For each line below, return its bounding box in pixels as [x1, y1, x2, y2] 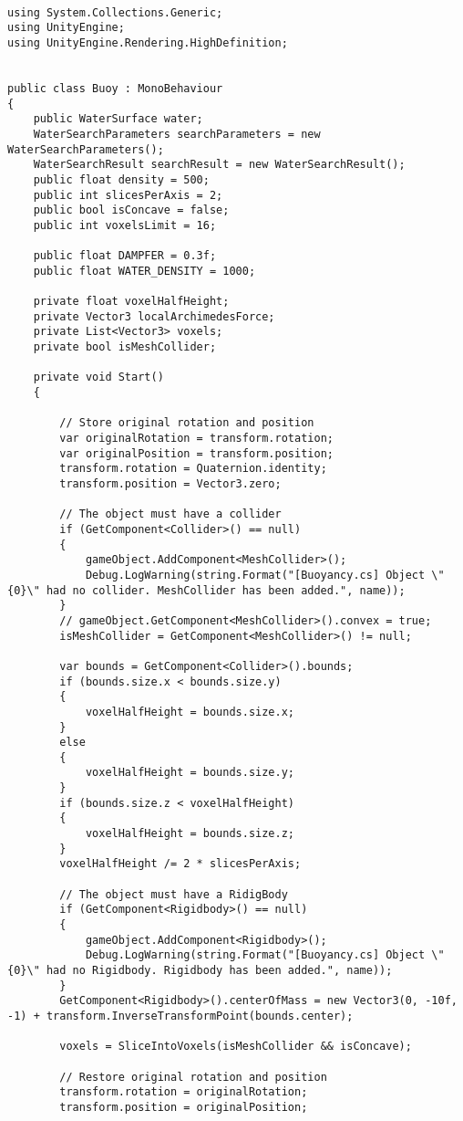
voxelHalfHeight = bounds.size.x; [85, 705, 294, 718]
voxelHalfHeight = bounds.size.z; [85, 827, 294, 841]
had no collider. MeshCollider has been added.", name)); [46, 583, 406, 597]
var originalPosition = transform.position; [59, 446, 334, 460]
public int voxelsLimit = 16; [33, 218, 217, 232]
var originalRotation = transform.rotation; [59, 432, 334, 445]
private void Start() [33, 371, 164, 384]
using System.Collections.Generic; [7, 5, 223, 19]
